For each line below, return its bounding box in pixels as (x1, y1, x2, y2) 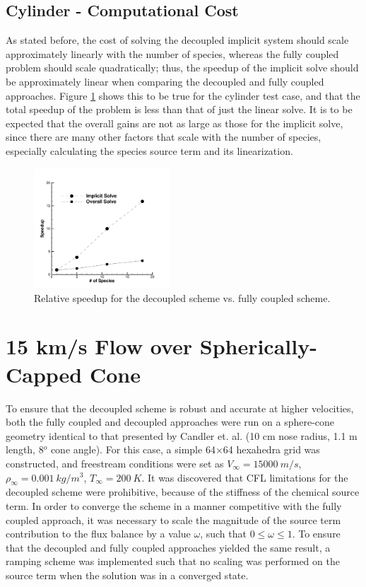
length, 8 (6, 442, 44, 457)
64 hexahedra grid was (223, 442, 320, 457)
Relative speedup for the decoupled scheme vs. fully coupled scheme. (34, 290, 331, 305)
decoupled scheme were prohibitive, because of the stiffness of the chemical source (6, 484, 360, 499)
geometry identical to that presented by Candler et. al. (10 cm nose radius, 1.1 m (6, 428, 358, 443)
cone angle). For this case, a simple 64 (50, 442, 216, 457)
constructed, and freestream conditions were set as (6, 455, 224, 470)
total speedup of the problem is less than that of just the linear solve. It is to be (6, 102, 353, 117)
